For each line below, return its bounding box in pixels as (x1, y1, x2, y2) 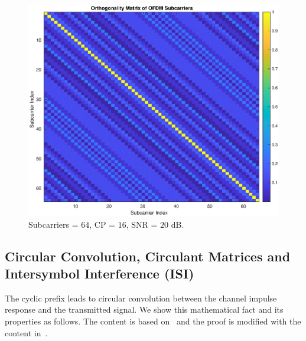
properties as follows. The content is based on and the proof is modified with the (5, 315, 301, 327)
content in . (5, 326, 48, 339)
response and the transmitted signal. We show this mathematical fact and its (5, 303, 284, 316)
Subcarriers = (28, 218, 79, 230)
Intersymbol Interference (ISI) (5, 264, 194, 283)
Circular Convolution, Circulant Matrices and (5, 247, 291, 265)
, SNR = (126, 218, 158, 230)
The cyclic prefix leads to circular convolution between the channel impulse (5, 291, 277, 304)
